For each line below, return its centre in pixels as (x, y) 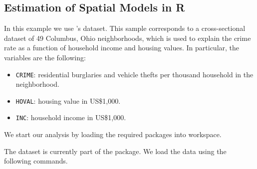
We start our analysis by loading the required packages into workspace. (113, 134)
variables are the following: (45, 57)
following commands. (36, 161)
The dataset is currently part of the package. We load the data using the (115, 151)
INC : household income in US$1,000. (71, 117)
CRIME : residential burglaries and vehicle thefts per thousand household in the (134, 74)
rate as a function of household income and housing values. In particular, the (122, 48)
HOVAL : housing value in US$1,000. (68, 100)
